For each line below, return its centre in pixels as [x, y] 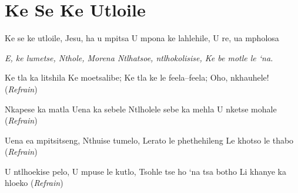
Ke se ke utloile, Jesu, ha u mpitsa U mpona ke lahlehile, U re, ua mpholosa [142, 38]
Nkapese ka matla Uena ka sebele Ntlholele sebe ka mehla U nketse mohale [141, 109]
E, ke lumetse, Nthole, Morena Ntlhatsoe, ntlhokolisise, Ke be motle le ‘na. [139, 57]
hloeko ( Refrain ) [34, 183]
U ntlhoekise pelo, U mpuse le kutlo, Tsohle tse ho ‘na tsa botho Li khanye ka [145, 171]
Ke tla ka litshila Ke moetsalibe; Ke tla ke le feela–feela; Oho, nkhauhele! [137, 77]
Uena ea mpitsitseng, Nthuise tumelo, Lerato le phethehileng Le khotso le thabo [149, 140]
